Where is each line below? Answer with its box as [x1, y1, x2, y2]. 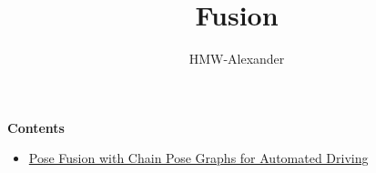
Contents [7, 117, 65, 137]
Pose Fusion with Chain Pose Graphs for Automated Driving [28, 148, 369, 168]
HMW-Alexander [188, 49, 285, 68]
